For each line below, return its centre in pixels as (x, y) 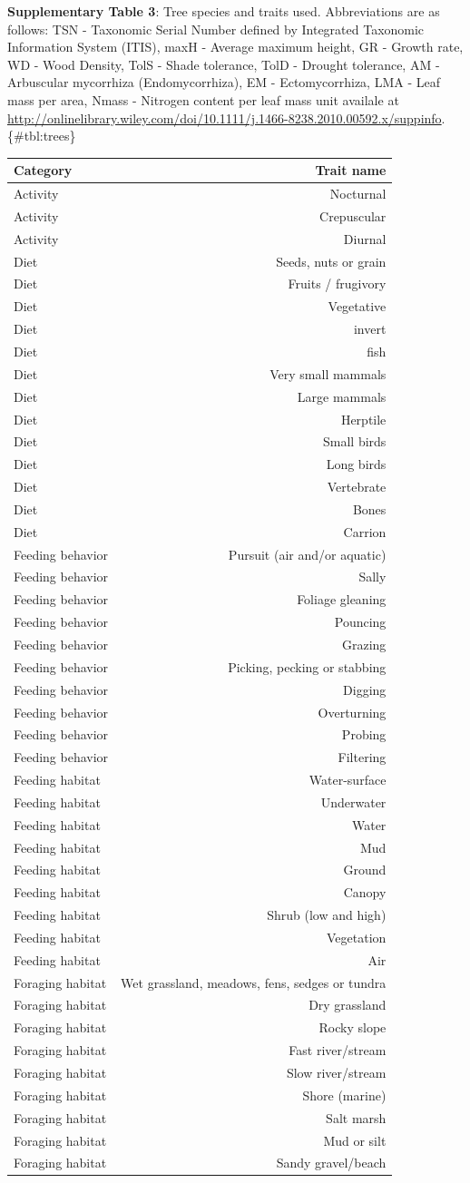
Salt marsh (356, 1117)
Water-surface (348, 780)
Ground (365, 870)
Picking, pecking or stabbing (307, 666)
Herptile (363, 419)
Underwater (353, 802)
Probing (364, 734)
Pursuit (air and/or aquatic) (307, 554)
